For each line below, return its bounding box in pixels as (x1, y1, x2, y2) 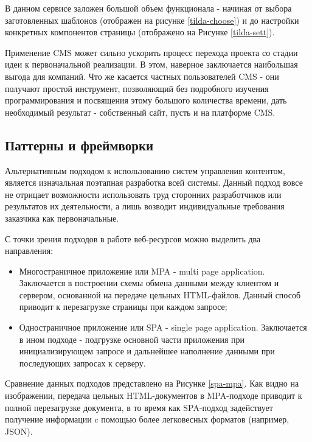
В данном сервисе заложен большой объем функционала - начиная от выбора (5, 2, 292, 14)
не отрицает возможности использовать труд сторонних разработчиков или (5, 188, 282, 200)
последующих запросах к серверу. (19, 356, 146, 369)
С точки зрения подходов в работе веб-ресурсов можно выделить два (5, 232, 261, 245)
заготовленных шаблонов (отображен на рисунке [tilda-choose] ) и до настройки (5, 13, 299, 26)
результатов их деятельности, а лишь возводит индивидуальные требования (5, 200, 285, 212)
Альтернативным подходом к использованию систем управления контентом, (5, 164, 285, 177)
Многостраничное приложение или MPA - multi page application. (19, 264, 265, 277)
